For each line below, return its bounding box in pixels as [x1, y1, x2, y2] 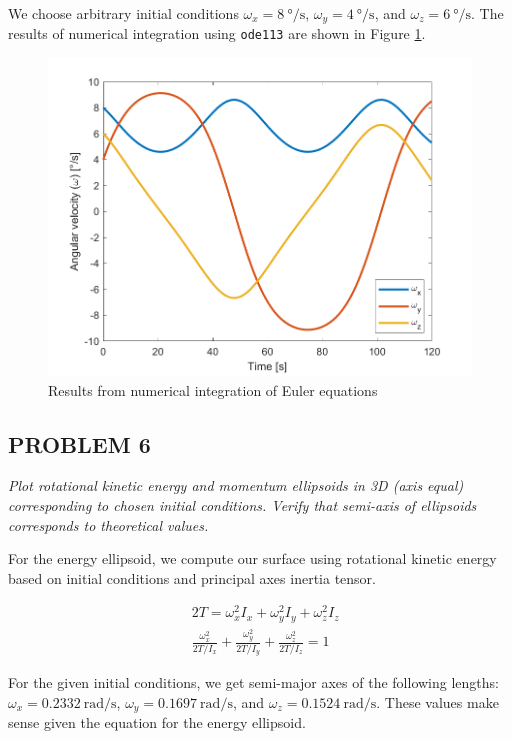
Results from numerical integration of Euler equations [48, 379, 378, 400]
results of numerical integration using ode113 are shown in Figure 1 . [8, 23, 426, 44]
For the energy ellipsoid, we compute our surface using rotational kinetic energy [8, 548, 497, 569]
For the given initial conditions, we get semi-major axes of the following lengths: [8, 671, 499, 692]
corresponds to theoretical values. [8, 514, 209, 535]
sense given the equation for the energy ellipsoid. [8, 711, 306, 732]
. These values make [376, 691, 499, 712]
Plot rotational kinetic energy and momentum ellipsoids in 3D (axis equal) [8, 475, 464, 496]
